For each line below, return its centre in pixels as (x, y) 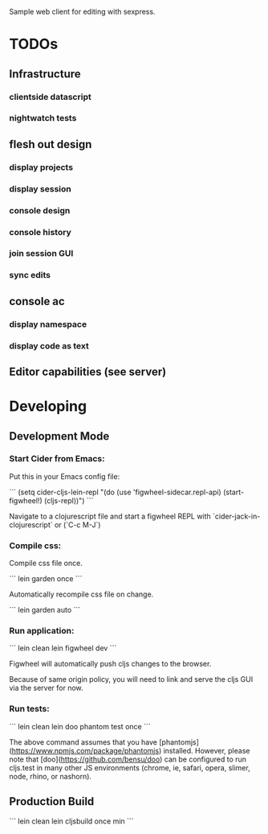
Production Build (52, 801)
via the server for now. (46, 688)
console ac (37, 301)
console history (40, 232)
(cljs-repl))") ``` (69, 500)
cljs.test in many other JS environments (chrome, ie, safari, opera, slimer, (130, 767)
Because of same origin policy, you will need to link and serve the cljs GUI (131, 679)
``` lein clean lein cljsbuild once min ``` (72, 821)
